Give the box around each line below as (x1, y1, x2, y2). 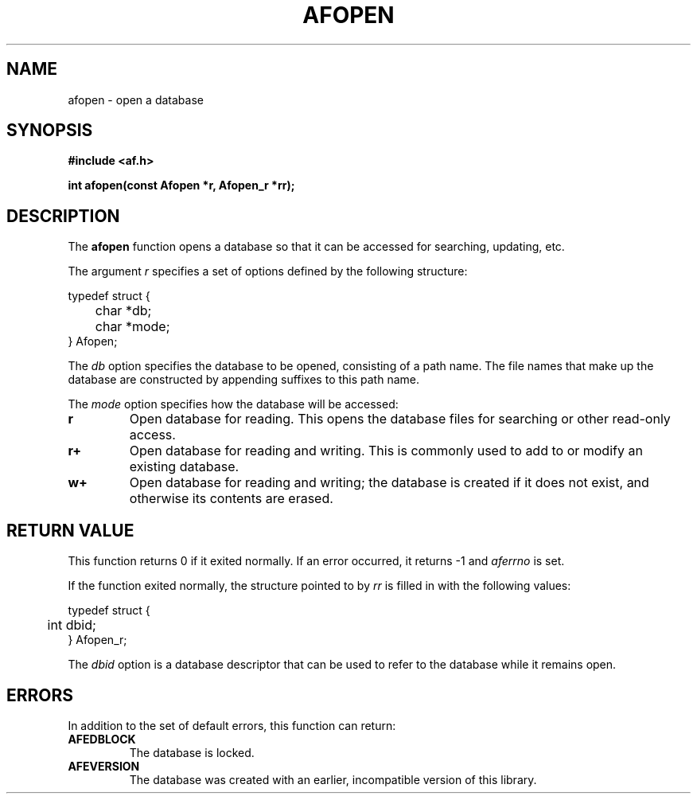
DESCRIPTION (6, 205, 120, 226)
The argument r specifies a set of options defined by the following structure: (68, 264, 468, 279)
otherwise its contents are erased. (129, 490, 333, 507)
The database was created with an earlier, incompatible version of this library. (129, 772, 537, 786)
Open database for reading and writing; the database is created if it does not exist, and (129, 474, 649, 491)
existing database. (129, 459, 239, 475)
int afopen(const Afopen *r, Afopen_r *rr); (68, 178, 295, 193)
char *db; (95, 302, 152, 319)
